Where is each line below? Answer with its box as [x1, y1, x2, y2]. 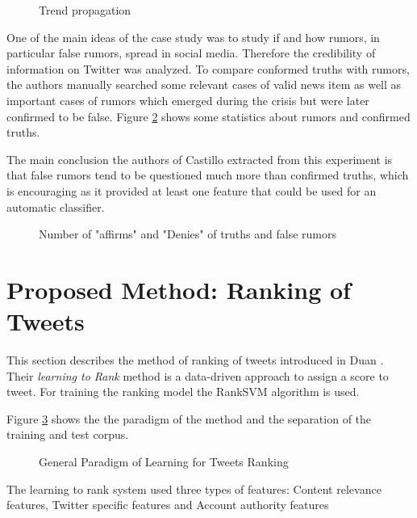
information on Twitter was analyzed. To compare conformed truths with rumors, [6, 60, 410, 77]
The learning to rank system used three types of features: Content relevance [6, 480, 382, 497]
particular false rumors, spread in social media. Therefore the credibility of [6, 44, 376, 61]
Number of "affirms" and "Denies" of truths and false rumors [39, 225, 336, 242]
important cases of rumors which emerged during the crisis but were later [6, 91, 369, 108]
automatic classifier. [6, 198, 105, 215]
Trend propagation [39, 2, 131, 18]
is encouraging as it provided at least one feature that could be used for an [6, 182, 377, 199]
